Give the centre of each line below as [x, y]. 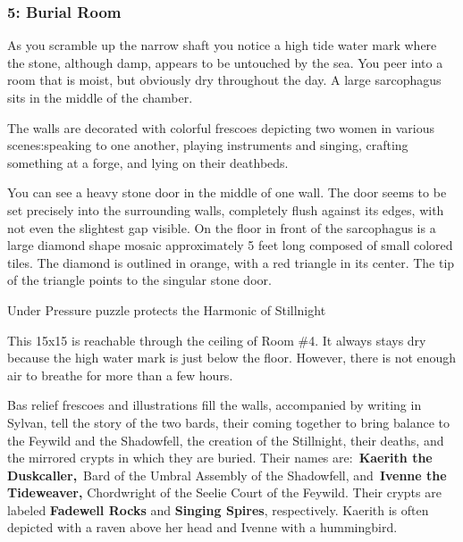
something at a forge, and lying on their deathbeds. [148, 162]
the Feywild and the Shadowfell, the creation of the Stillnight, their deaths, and [226, 440]
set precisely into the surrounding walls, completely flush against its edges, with [226, 209]
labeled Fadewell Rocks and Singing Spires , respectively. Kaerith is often [218, 509]
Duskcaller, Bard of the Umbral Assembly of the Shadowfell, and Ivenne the [227, 475]
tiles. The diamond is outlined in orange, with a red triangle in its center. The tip [231, 262]
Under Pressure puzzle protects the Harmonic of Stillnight [167, 309]
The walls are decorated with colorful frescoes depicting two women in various [221, 127]
